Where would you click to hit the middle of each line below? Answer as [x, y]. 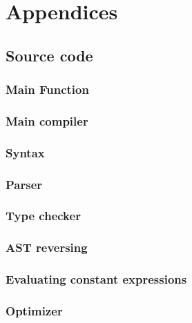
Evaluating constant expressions [96, 279]
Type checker [43, 216]
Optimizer [34, 310]
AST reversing [47, 247]
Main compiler [47, 120]
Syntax [25, 152]
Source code [49, 55]
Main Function [47, 89]
